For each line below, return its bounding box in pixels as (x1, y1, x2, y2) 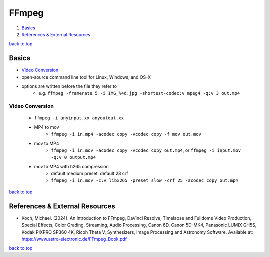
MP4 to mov (34, 124, 59, 130)
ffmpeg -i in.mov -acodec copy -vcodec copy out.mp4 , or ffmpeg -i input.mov (51, 147, 241, 153)
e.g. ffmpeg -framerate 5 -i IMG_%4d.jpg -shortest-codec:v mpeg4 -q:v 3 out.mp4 (38, 90, 240, 96)
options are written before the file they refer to (21, 83, 117, 89)
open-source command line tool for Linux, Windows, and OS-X (21, 74, 151, 80)
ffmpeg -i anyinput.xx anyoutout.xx (34, 115, 124, 121)
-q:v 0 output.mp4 (51, 155, 96, 160)
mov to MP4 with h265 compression (34, 163, 109, 169)
